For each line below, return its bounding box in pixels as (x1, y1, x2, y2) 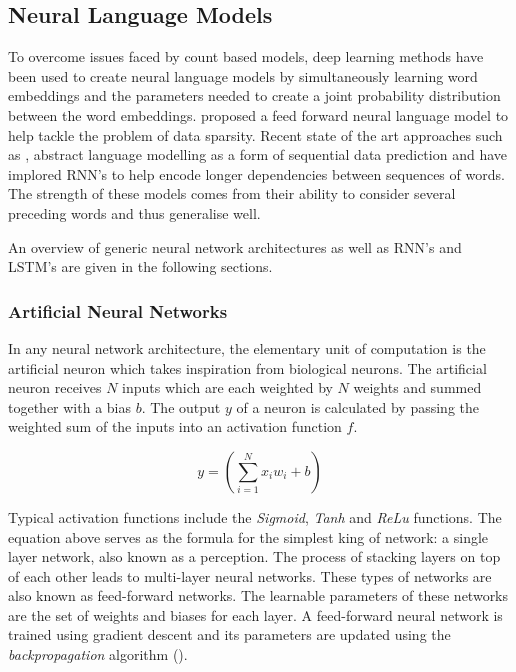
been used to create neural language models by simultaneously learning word (8, 65, 478, 86)
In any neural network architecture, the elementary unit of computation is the (8, 337, 486, 358)
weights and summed (353, 377, 482, 398)
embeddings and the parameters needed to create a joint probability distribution (8, 85, 501, 106)
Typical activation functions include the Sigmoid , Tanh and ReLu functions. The (8, 506, 502, 527)
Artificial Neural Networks (8, 298, 228, 323)
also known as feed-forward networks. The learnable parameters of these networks (8, 585, 509, 606)
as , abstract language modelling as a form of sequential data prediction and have (8, 144, 507, 165)
